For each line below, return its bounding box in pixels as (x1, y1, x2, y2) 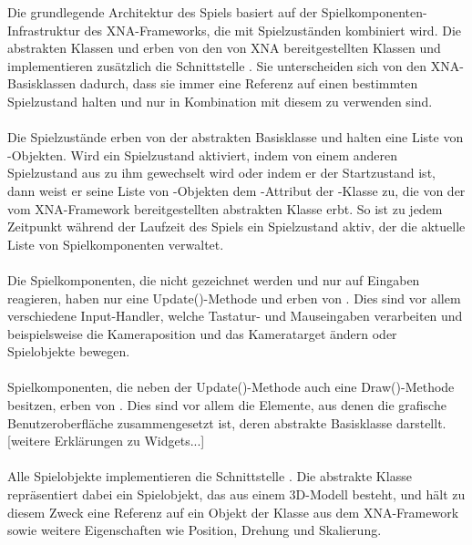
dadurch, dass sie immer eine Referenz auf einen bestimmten (79, 74, 418, 93)
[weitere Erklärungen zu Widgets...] (7, 431, 205, 450)
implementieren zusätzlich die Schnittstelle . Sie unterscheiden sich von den (7, 56, 427, 75)
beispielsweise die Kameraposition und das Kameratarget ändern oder (7, 324, 397, 343)
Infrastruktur (7, 20, 80, 39)
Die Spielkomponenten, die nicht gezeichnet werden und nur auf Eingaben (7, 270, 420, 289)
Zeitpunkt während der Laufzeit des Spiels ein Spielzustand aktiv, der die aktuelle (7, 217, 466, 236)
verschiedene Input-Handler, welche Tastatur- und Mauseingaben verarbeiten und (7, 306, 463, 325)
